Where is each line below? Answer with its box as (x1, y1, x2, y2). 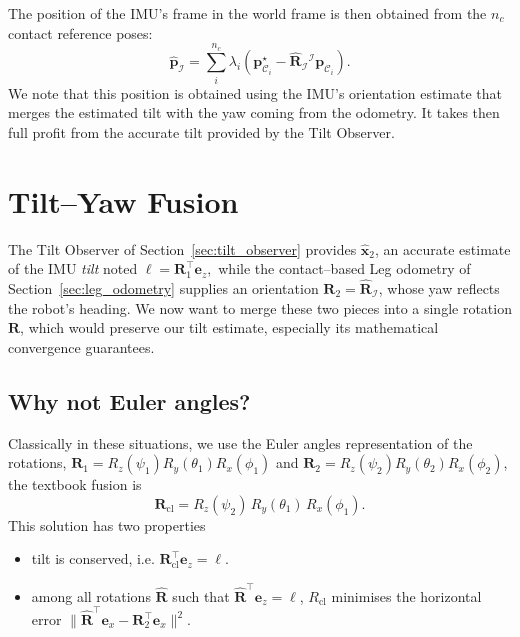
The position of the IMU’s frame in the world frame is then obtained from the (8, 3, 487, 23)
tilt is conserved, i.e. (31, 548, 155, 569)
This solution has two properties (8, 514, 206, 535)
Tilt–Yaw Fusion (8, 180, 239, 221)
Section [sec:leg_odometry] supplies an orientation (8, 278, 319, 299)
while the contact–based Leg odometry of (218, 258, 471, 279)
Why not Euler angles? (8, 385, 251, 416)
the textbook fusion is (8, 474, 142, 495)
